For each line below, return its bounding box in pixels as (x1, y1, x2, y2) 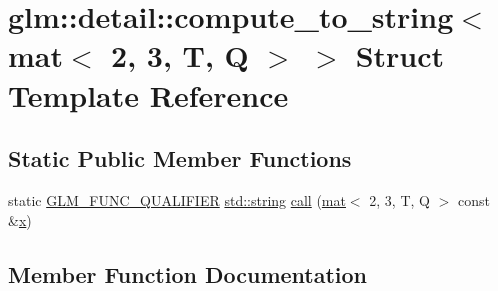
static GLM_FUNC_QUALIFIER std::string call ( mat (8, 189, 346, 210)
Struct (355, 35, 445, 76)
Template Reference (8, 74, 289, 115)
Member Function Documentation (8, 258, 368, 289)
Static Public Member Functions (8, 143, 352, 174)
